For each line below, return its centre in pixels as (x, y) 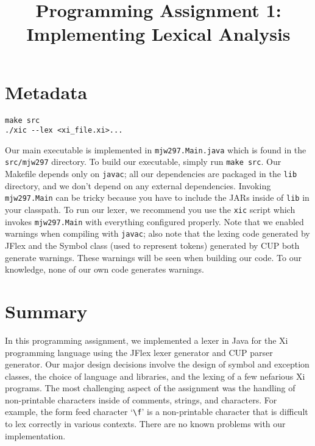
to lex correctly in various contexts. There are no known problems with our (145, 424)
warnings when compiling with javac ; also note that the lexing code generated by (157, 233)
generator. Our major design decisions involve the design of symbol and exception (157, 364)
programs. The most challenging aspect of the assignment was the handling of (150, 388)
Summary (46, 311)
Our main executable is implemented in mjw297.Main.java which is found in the (156, 149)
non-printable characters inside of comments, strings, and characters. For (141, 399)
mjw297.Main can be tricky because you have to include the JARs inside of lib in (157, 197)
